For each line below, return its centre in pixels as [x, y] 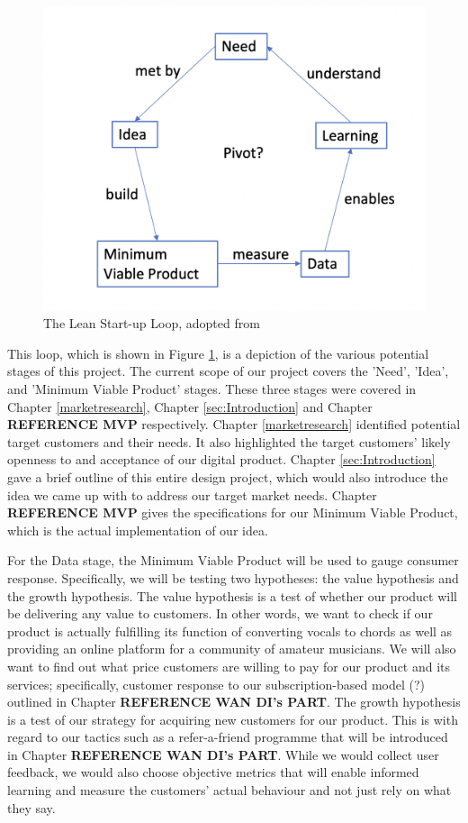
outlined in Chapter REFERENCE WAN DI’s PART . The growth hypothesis [234, 702]
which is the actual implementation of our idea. [138, 530]
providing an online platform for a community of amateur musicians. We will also [232, 649]
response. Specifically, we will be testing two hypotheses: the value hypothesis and [233, 577]
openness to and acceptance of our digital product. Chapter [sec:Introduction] [221, 459]
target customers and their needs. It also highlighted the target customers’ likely [229, 441]
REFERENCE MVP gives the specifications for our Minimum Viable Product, [233, 512]
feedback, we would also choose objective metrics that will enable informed [213, 772]
